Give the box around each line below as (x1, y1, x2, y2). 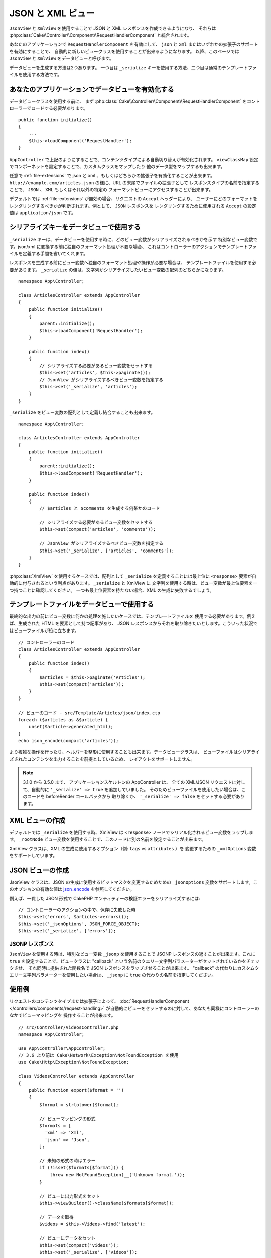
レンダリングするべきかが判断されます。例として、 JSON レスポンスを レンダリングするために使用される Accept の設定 (9, 203, 257, 209)
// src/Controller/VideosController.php (18, 1024, 119, 1030)
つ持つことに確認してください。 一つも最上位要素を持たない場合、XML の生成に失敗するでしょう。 (9, 587, 214, 593)
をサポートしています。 (9, 852, 58, 858)
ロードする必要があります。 (31, 105, 88, 111)
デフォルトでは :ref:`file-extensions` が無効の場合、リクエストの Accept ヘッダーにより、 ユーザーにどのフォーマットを (9, 196, 258, 202)
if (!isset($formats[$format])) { (39, 1165, 124, 1171)
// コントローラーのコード (18, 639, 75, 645)
